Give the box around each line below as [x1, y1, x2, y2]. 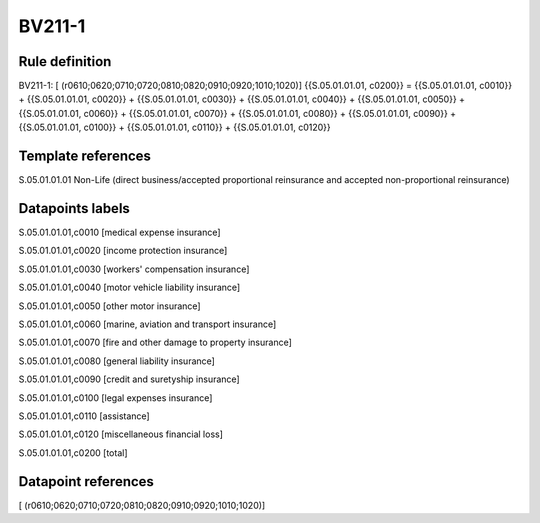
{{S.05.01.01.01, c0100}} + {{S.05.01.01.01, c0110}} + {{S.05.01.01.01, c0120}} [18, 121, 332, 134]
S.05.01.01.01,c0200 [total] [18, 446, 128, 459]
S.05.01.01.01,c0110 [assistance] [18, 410, 150, 422]
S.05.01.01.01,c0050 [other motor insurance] [18, 300, 201, 312]
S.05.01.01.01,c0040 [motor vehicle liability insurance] [18, 281, 241, 294]
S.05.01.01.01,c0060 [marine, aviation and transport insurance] [18, 318, 277, 330]
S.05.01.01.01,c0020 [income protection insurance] [18, 245, 228, 257]
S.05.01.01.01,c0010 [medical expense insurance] [18, 226, 221, 239]
